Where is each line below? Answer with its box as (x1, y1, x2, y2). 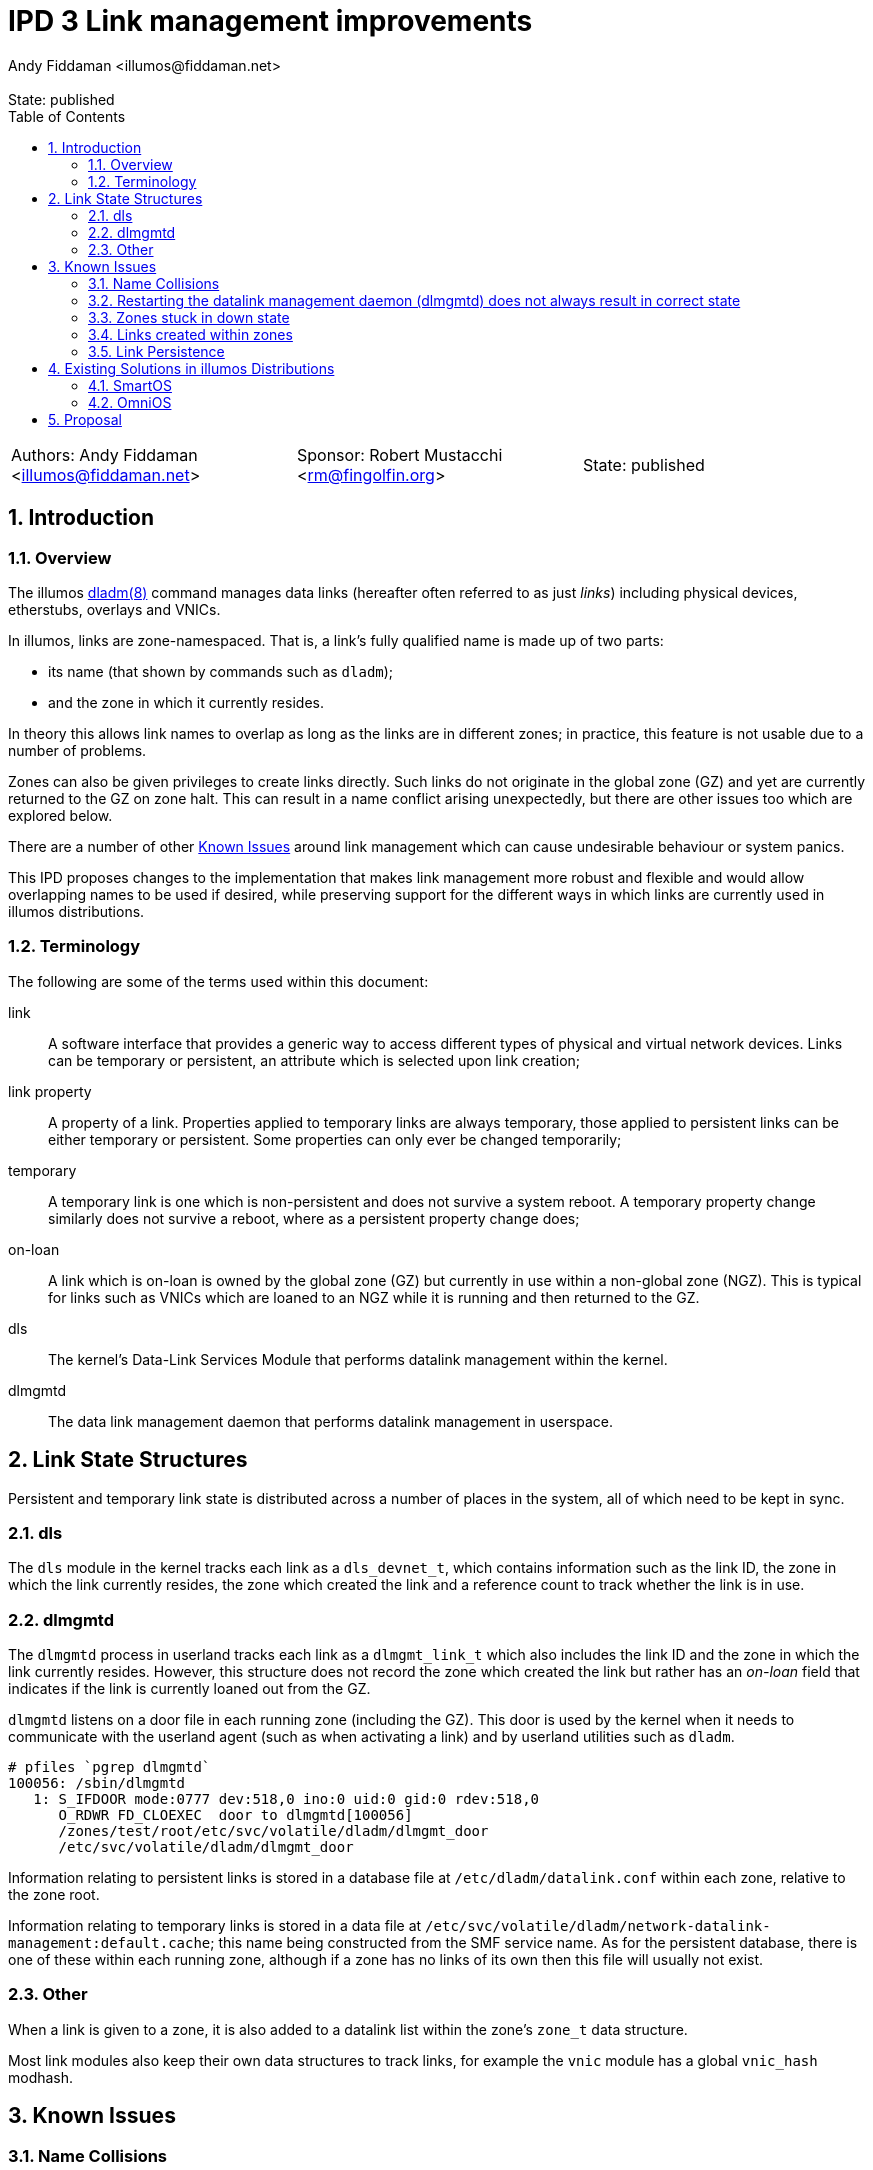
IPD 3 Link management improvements (8, 4, 533, 38)
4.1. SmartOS (88, 376, 172, 394)
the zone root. (8, 1886, 100, 1904)
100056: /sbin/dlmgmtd (8, 1775, 186, 1792)
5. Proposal (48, 410, 122, 428)
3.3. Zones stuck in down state (88, 308, 290, 326)
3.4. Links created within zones (88, 325, 293, 343)
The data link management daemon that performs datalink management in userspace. (48, 1412, 614, 1430)
